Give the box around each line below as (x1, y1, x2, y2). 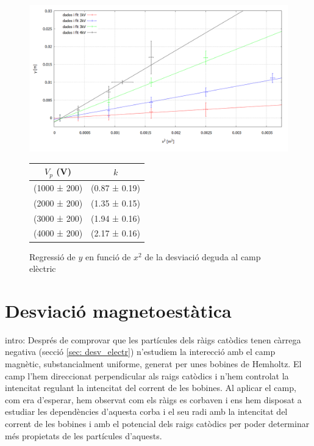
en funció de (85, 250, 131, 263)
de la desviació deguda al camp (145, 250, 261, 263)
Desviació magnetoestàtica (5, 298, 232, 323)
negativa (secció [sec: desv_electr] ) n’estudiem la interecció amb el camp (5, 345, 276, 358)
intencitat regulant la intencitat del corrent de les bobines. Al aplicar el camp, (5, 381, 296, 394)
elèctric (29, 262, 56, 275)
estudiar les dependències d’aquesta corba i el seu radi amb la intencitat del (5, 405, 288, 418)
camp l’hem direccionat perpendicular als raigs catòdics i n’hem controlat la (5, 369, 289, 382)
